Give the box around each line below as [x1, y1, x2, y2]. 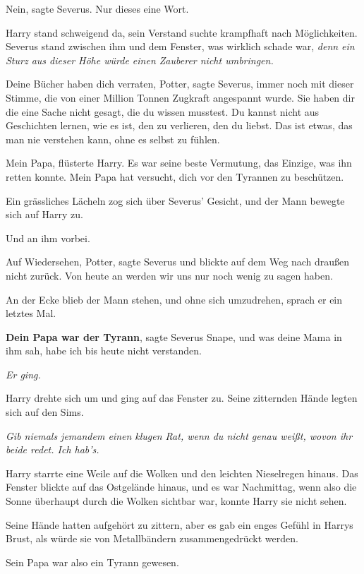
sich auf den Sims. [6, 405, 84, 419]
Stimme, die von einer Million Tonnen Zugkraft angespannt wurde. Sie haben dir [6, 90, 355, 104]
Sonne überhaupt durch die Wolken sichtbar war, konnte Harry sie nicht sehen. [6, 494, 347, 508]
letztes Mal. [6, 306, 56, 321]
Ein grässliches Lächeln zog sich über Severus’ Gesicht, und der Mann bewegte [6, 193, 345, 208]
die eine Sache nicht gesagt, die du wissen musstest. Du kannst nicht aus [6, 104, 320, 119]
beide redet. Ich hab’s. [6, 442, 99, 457]
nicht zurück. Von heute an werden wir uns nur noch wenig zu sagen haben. [6, 268, 333, 282]
